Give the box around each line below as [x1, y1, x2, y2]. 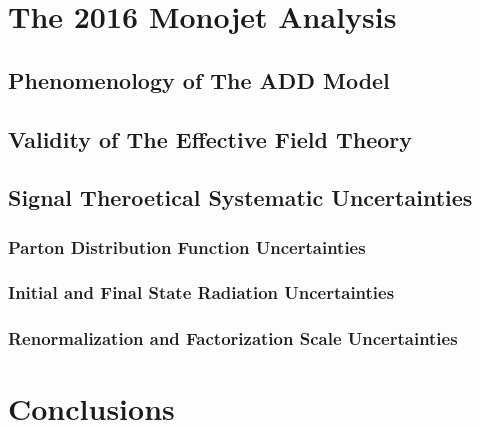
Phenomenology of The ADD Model [8, 64, 390, 95]
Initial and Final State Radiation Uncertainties [8, 280, 395, 305]
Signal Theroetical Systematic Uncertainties [8, 182, 473, 213]
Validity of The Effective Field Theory [8, 123, 413, 154]
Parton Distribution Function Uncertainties [8, 234, 366, 259]
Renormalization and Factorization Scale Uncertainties [8, 326, 458, 351]
